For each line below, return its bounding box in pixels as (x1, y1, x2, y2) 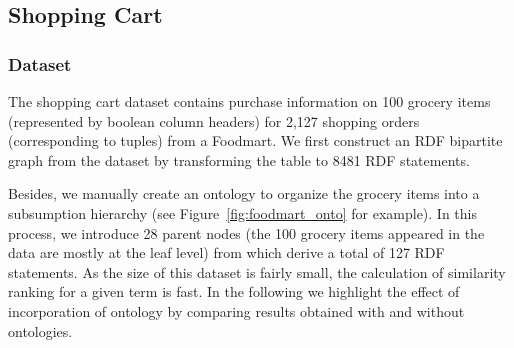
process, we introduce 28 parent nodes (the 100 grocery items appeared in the (8, 222, 485, 243)
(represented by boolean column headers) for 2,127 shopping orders (8, 110, 420, 131)
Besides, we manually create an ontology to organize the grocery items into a (8, 183, 480, 204)
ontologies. (8, 320, 73, 341)
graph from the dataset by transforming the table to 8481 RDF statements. (8, 149, 470, 170)
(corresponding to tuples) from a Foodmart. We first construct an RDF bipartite (8, 130, 503, 151)
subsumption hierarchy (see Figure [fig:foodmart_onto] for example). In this (8, 202, 477, 223)
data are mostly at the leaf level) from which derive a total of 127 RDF (8, 242, 445, 263)
